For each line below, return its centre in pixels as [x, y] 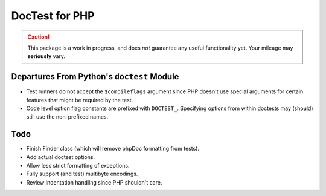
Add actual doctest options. [61, 157]
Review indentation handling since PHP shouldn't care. [94, 182]
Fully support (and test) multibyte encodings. [82, 174]
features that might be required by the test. [80, 100]
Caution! [39, 37]
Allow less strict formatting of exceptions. [78, 166]
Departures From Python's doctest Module [95, 77]
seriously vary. [46, 56]
